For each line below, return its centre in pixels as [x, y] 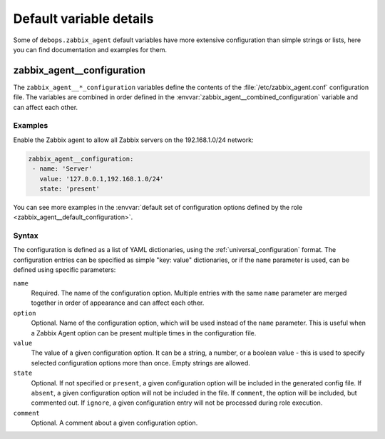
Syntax [26, 236]
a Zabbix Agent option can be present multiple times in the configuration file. [144, 333]
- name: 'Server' [62, 169]
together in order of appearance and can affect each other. [118, 303]
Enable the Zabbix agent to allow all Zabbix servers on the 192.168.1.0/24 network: [133, 140]
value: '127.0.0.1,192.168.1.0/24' [102, 179]
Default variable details [83, 19]
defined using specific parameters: [65, 270]
